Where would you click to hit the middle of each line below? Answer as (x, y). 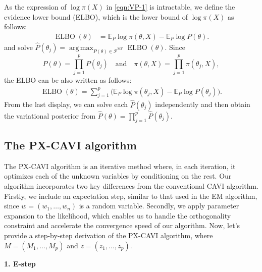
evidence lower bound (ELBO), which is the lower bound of (96, 16)
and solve (18, 47)
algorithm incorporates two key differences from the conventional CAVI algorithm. (131, 186)
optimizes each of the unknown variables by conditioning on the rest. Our (118, 176)
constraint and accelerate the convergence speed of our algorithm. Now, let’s (122, 225)
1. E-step (20, 263)
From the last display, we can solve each (66, 104)
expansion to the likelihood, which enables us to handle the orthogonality (118, 215)
